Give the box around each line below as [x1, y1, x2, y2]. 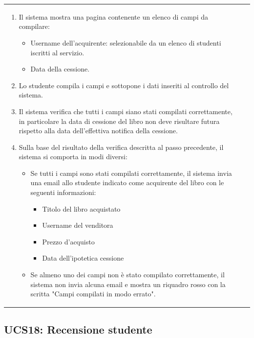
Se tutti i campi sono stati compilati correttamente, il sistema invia [30, 168, 232, 178]
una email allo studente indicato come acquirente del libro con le [30, 177, 224, 188]
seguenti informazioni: [30, 187, 96, 197]
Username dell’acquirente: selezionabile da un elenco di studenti [30, 37, 221, 48]
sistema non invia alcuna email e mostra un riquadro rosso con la [30, 279, 226, 289]
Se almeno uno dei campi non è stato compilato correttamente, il [30, 269, 225, 280]
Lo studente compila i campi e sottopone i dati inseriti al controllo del [19, 80, 229, 90]
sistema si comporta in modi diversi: [19, 151, 127, 162]
